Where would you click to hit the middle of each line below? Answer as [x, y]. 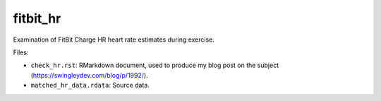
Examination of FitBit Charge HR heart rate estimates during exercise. [114, 40]
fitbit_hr [37, 18]
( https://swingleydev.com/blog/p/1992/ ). [89, 75]
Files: [21, 52]
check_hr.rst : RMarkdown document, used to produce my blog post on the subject [155, 65]
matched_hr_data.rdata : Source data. [90, 85]
